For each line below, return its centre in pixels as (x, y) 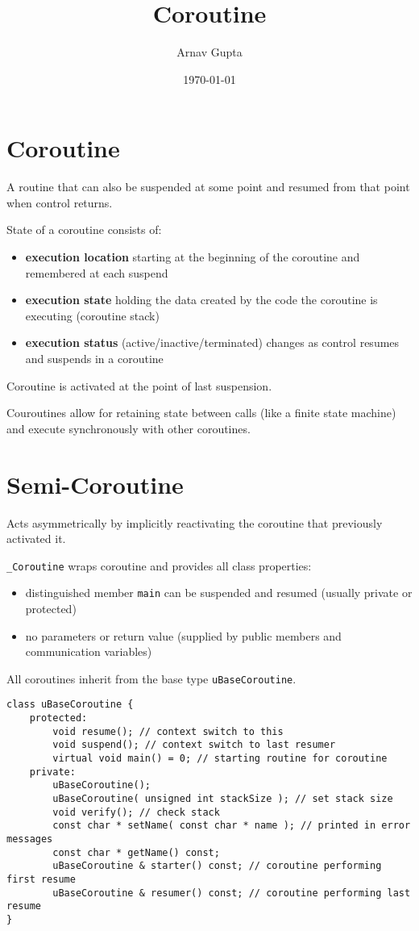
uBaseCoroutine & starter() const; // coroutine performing (217, 866)
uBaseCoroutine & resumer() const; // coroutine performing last (232, 893)
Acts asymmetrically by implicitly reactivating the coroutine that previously (195, 522)
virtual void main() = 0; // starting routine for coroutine (220, 759)
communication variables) (89, 651)
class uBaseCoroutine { (70, 705)
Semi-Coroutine (95, 484)
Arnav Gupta (209, 52)
